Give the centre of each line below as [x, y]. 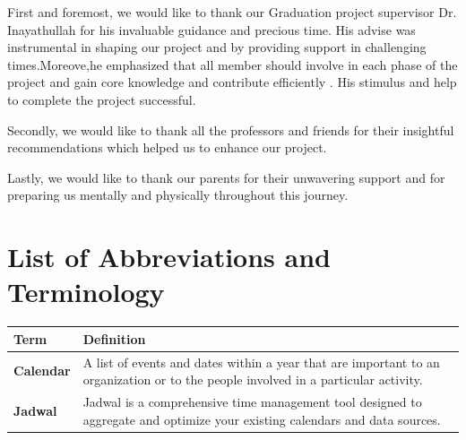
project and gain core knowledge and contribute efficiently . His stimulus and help [232, 82]
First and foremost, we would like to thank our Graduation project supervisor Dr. [232, 12]
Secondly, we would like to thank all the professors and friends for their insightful [231, 129]
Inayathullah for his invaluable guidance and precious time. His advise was [211, 29]
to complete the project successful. [102, 99]
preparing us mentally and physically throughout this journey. [178, 195]
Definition [114, 338]
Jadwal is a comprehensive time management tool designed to [252, 402]
